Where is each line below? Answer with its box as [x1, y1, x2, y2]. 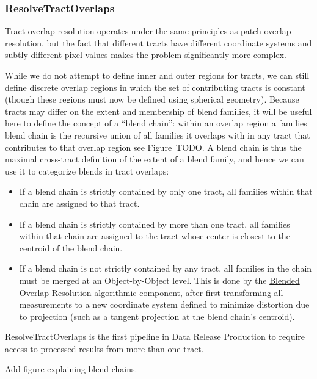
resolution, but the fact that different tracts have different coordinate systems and [5, 36, 312, 49]
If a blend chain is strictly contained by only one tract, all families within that [19, 185, 313, 198]
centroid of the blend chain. [19, 241, 123, 254]
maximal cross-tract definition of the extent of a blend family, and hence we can [5, 153, 304, 165]
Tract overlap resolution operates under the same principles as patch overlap [5, 24, 291, 37]
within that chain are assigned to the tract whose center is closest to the [19, 229, 290, 242]
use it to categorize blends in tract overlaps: [5, 164, 169, 177]
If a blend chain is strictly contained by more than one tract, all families [19, 217, 290, 230]
